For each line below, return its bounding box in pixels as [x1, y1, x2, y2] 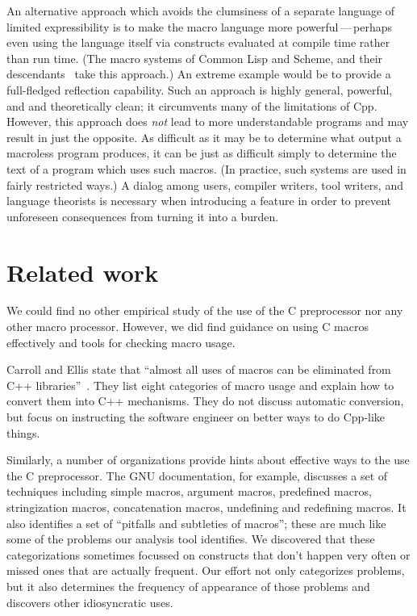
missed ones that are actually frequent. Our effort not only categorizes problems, [6, 562, 405, 579]
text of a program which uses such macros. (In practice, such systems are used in [6, 160, 407, 177]
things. [6, 424, 40, 441]
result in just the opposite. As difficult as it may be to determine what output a [6, 128, 402, 145]
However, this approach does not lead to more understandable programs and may [6, 113, 409, 130]
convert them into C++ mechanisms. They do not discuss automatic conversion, [6, 392, 404, 409]
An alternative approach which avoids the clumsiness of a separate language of [6, 2, 395, 19]
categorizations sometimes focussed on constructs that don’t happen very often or [6, 546, 411, 563]
